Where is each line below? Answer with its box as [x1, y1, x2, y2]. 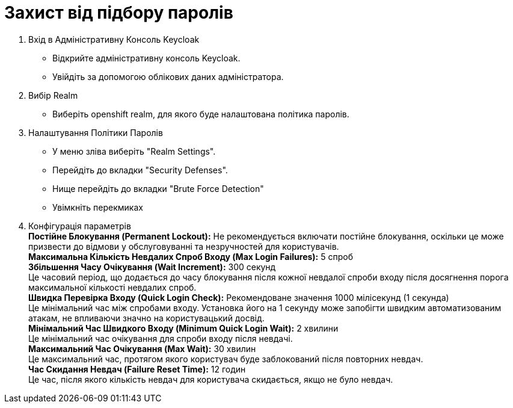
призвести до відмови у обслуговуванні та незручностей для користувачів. [28, 241, 339, 252]
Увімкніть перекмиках [52, 202, 143, 212]
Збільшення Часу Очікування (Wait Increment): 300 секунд [28, 261, 276, 272]
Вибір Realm [28, 90, 78, 100]
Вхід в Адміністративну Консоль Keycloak [28, 34, 200, 45]
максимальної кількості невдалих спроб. [28, 282, 197, 292]
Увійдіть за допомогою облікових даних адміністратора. [52, 71, 284, 82]
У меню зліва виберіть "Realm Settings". [52, 146, 216, 156]
